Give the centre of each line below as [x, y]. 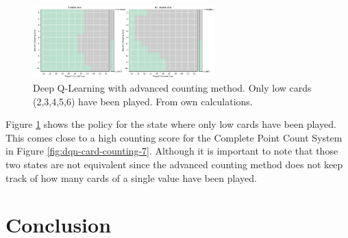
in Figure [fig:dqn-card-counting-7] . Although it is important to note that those [172, 151]
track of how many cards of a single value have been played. [131, 177]
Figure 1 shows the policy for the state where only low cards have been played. [171, 124]
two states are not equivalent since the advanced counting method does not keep [174, 164]
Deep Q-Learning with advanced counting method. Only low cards [172, 88]
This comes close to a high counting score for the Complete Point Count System [174, 137]
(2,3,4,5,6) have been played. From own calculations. [143, 101]
